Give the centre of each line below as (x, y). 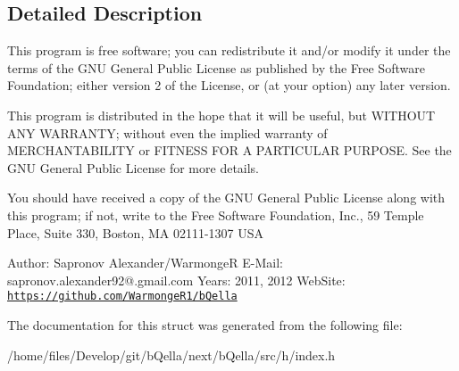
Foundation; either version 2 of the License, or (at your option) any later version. (229, 85)
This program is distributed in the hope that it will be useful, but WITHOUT (221, 115)
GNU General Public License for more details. (134, 167)
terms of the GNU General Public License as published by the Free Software (216, 67)
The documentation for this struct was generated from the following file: (205, 324)
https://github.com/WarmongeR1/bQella (122, 297)
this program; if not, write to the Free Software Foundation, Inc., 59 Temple (216, 214)
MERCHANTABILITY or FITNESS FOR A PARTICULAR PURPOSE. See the (229, 150)
